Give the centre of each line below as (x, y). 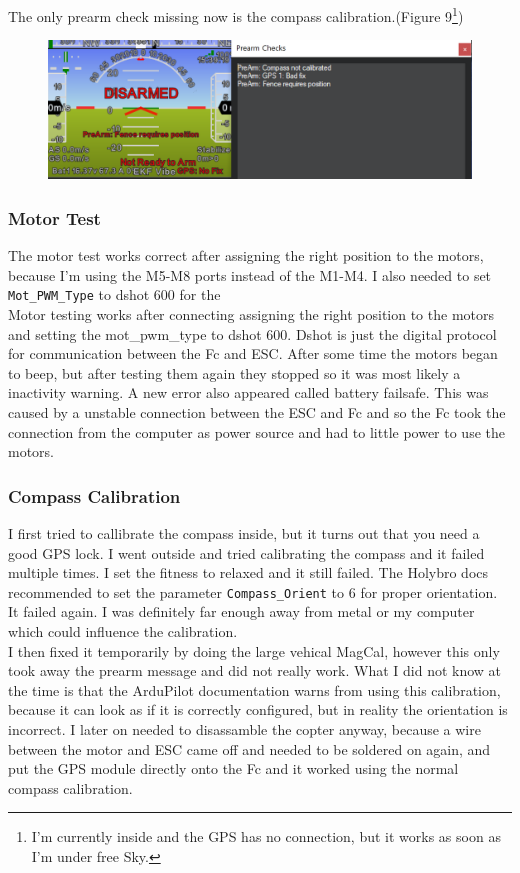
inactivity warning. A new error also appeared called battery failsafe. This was (248, 392)
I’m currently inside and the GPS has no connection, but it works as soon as (266, 836)
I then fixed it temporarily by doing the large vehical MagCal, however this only (254, 650)
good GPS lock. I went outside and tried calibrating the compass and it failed (246, 552)
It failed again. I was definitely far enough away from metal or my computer (241, 611)
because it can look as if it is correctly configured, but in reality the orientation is (258, 709)
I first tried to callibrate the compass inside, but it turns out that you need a (244, 533)
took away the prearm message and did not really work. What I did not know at (255, 670)
